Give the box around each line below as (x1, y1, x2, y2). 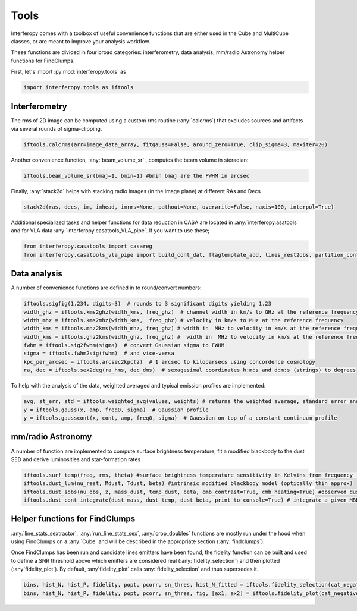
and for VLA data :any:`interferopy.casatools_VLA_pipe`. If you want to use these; (11, 227, 210, 234)
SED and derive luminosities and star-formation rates (11, 455, 141, 463)
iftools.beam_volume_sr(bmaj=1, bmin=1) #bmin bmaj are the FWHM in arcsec (23, 172, 250, 179)
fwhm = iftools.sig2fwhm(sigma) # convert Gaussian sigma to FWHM (23, 342, 225, 349)
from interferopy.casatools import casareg (23, 243, 153, 250)
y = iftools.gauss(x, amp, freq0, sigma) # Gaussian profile (23, 406, 209, 413)
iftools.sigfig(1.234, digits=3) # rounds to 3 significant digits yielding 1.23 (23, 300, 272, 307)
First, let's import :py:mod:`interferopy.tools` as (11, 68, 126, 75)
